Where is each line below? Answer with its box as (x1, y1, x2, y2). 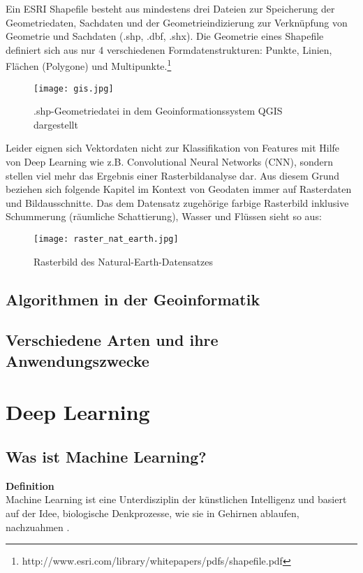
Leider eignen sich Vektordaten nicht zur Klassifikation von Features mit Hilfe (6, 140, 340, 155)
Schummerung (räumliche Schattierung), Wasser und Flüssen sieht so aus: (6, 209, 322, 224)
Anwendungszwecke (6, 349, 149, 371)
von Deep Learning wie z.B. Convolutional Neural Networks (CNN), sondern (6, 154, 334, 169)
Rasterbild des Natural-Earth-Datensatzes (34, 254, 213, 268)
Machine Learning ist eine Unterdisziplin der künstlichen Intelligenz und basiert (6, 492, 347, 507)
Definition (6, 478, 54, 493)
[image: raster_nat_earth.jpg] (34, 234, 179, 245)
